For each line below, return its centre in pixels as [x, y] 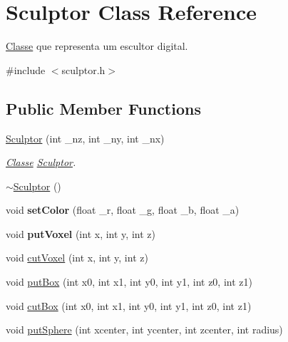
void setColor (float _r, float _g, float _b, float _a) [123, 210]
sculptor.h [83, 69]
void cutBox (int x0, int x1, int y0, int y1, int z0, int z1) [129, 305]
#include [26, 69]
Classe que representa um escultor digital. [97, 46]
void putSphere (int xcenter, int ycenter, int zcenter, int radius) [144, 330]
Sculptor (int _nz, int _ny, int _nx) [85, 138]
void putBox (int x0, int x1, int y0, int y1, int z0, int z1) [129, 282]
